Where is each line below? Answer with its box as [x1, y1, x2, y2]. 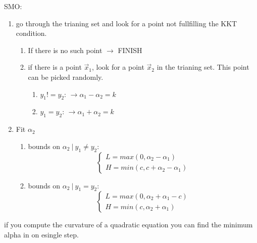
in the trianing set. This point [157, 62, 249, 72]
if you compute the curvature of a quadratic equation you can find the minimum [4, 219, 253, 230]
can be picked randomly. [28, 71, 104, 82]
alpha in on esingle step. [4, 229, 79, 239]
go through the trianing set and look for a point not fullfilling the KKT [16, 18, 237, 28]
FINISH [118, 44, 142, 55]
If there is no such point [28, 44, 102, 55]
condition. [16, 28, 47, 38]
